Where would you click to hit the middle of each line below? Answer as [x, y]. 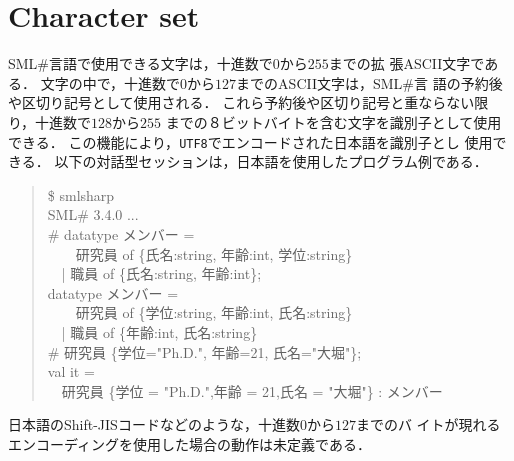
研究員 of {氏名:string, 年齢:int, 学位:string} [214, 253]
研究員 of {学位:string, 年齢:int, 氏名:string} [214, 312]
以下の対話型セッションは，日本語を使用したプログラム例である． [271, 161]
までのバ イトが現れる [428, 424]
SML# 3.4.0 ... [93, 214]
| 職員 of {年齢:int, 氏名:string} [159, 331]
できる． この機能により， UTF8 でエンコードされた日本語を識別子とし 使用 [250, 141]
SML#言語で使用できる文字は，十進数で [140, 63]
